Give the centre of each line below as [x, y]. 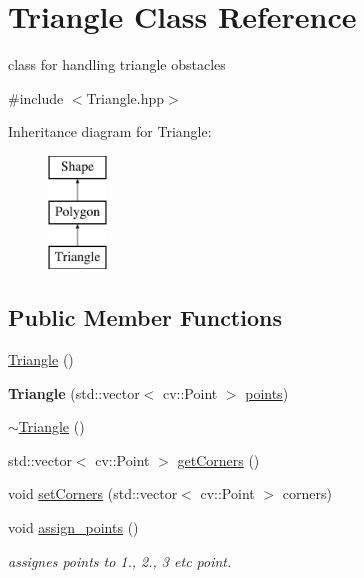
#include [36, 97]
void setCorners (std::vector [93, 493]
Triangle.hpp [125, 97]
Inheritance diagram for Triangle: [110, 131]
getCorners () [218, 459]
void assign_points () [73, 527]
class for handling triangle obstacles [117, 64]
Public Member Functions [145, 317]
